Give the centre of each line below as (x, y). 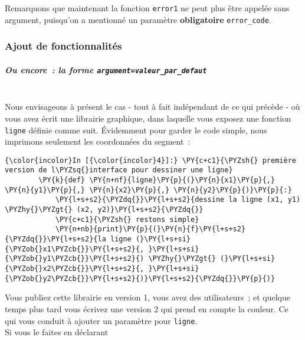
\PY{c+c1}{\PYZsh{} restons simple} (127, 219)
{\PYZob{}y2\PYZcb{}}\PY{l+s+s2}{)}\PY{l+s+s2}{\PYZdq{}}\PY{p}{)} (140, 278)
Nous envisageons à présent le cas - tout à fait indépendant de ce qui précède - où (152, 107)
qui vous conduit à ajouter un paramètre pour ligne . (101, 320)
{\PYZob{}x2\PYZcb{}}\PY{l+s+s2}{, (75, 269)
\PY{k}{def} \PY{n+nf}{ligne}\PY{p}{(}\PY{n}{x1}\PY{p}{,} (157, 180)
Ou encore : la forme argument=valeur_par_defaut (106, 69)
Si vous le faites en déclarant (57, 332)
